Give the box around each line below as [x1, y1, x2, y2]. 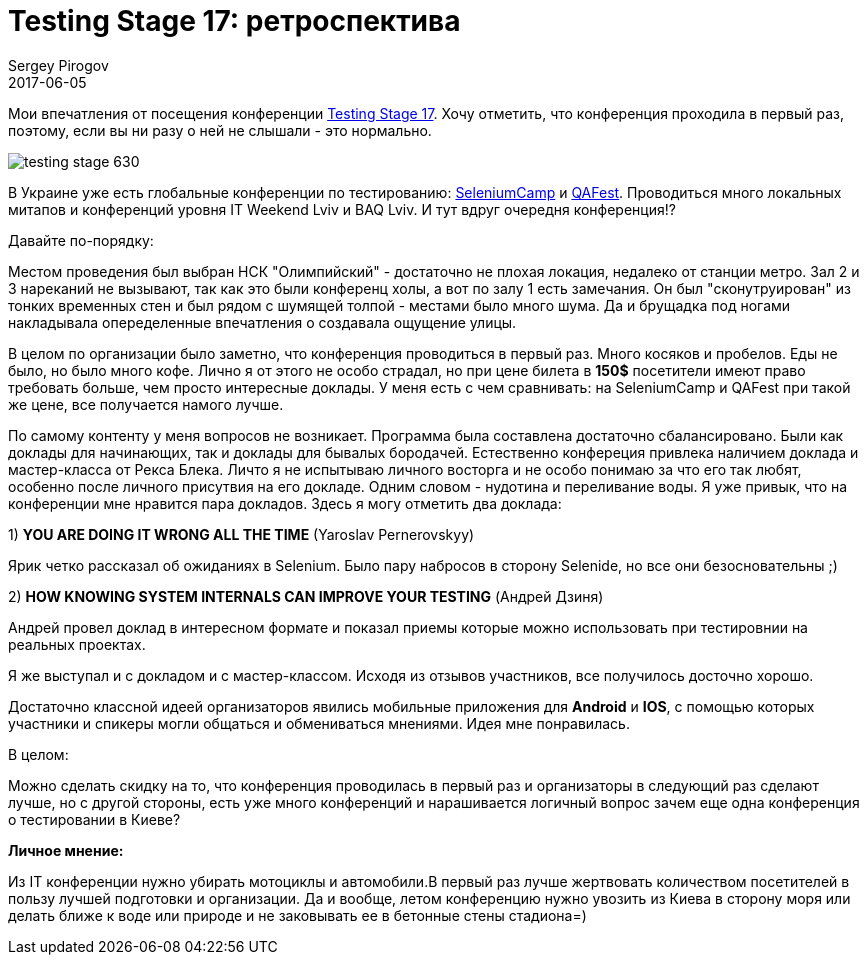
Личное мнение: [8, 841, 124, 859]
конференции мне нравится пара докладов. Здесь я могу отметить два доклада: [8, 494, 562, 512]
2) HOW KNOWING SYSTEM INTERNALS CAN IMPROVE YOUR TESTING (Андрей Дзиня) [8, 587, 604, 605]
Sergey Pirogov [8, 56, 109, 74]
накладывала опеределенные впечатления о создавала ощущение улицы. [8, 313, 517, 331]
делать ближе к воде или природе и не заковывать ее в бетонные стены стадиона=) [8, 906, 587, 924]
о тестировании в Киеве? [8, 810, 181, 828]
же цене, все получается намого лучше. [8, 395, 284, 413]
